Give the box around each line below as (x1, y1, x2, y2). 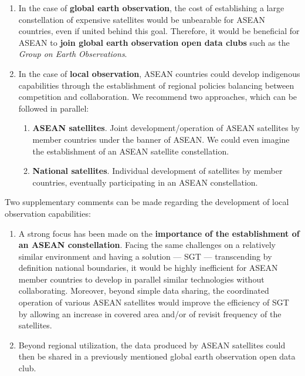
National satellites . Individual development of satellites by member (32, 164, 283, 177)
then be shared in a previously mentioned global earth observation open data (18, 350, 296, 362)
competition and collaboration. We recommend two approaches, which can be (18, 90, 297, 103)
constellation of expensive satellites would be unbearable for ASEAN (18, 13, 266, 25)
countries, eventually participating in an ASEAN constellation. (32, 176, 258, 188)
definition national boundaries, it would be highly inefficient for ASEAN (18, 261, 278, 274)
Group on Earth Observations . (18, 48, 127, 60)
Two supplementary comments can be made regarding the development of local (5, 196, 289, 208)
